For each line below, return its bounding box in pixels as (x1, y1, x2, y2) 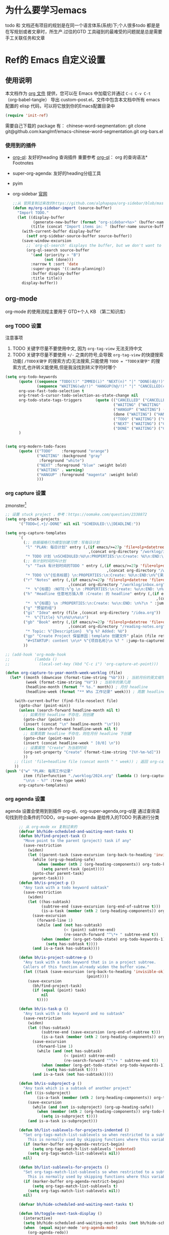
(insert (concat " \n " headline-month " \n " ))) (23, 722, 121, 727)
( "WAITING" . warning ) (37, 467, 84, 473)
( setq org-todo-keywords (5, 374, 57, 379)
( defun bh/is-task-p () (18, 1006, 69, 1012)
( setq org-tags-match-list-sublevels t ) (32, 1184, 118, 1189)
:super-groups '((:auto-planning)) (31, 267, 106, 272)
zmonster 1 (5, 501, 27, 508)
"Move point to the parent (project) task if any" (23, 838, 132, 843)
